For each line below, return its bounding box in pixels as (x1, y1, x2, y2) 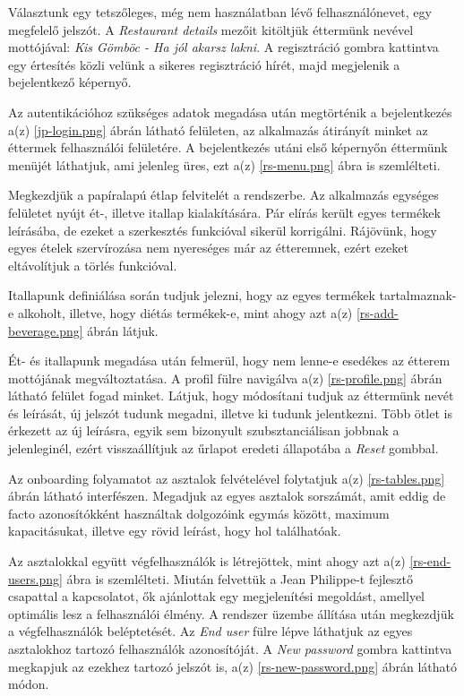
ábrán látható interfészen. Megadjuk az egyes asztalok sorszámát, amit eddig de (8, 486, 446, 505)
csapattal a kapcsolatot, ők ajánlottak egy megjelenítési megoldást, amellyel (8, 587, 425, 606)
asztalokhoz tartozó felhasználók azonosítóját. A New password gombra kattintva (8, 640, 452, 657)
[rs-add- (356, 303, 399, 322)
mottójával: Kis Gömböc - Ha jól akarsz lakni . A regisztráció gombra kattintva (8, 38, 439, 56)
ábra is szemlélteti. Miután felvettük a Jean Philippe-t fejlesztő (66, 569, 413, 588)
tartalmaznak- (379, 286, 457, 305)
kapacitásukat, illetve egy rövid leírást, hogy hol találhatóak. (8, 521, 341, 540)
